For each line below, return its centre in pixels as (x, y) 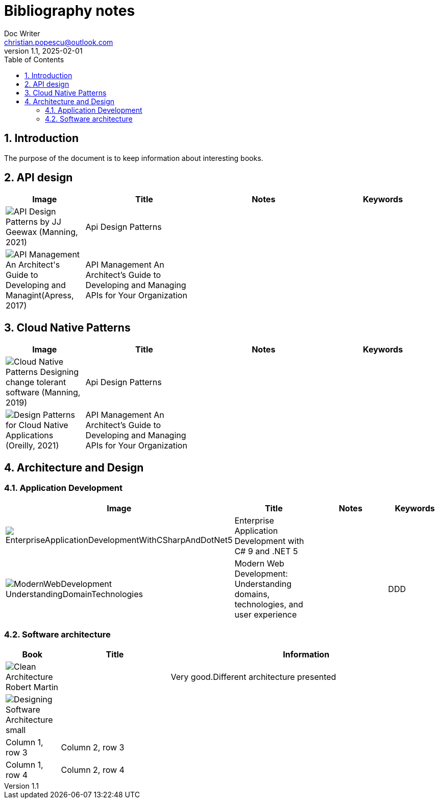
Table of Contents (34, 59)
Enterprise (254, 520)
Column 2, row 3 (93, 748)
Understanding (263, 584)
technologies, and (269, 604)
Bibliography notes (70, 11)
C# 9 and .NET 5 (266, 551)
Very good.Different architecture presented (253, 677)
